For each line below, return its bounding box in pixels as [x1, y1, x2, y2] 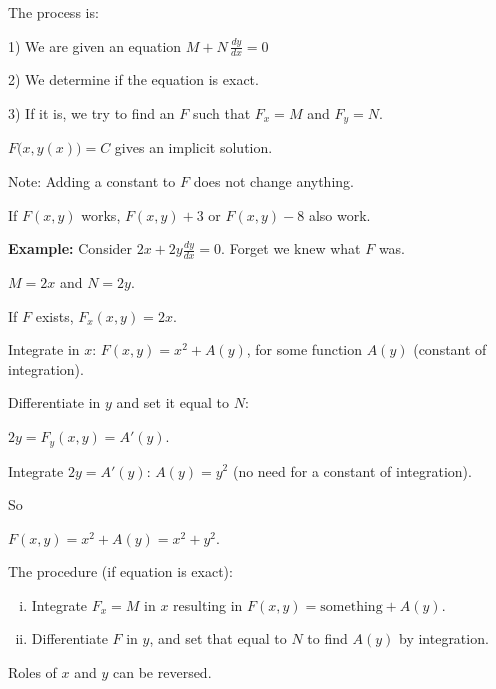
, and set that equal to [149, 628, 287, 649]
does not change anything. [193, 171, 354, 192]
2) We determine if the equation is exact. [8, 69, 259, 90]
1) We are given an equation [8, 35, 182, 56]
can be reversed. [113, 662, 212, 683]
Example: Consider [8, 238, 133, 259]
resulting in [173, 594, 243, 615]
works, [81, 204, 121, 225]
